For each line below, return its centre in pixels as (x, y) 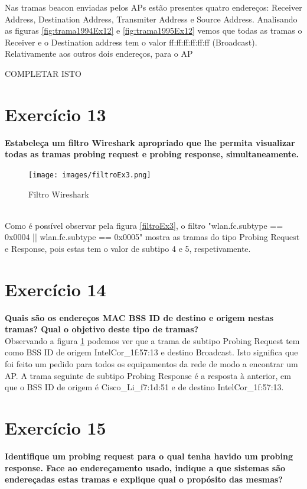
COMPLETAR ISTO (43, 73)
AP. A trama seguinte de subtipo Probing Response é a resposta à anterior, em (148, 375)
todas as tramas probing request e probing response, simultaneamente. (152, 154)
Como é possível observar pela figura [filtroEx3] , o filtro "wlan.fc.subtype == (144, 225)
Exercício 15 (55, 427)
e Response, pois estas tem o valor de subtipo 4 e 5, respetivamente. (128, 248)
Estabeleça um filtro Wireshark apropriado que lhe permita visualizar (150, 142)
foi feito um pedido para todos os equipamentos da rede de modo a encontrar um (151, 364)
